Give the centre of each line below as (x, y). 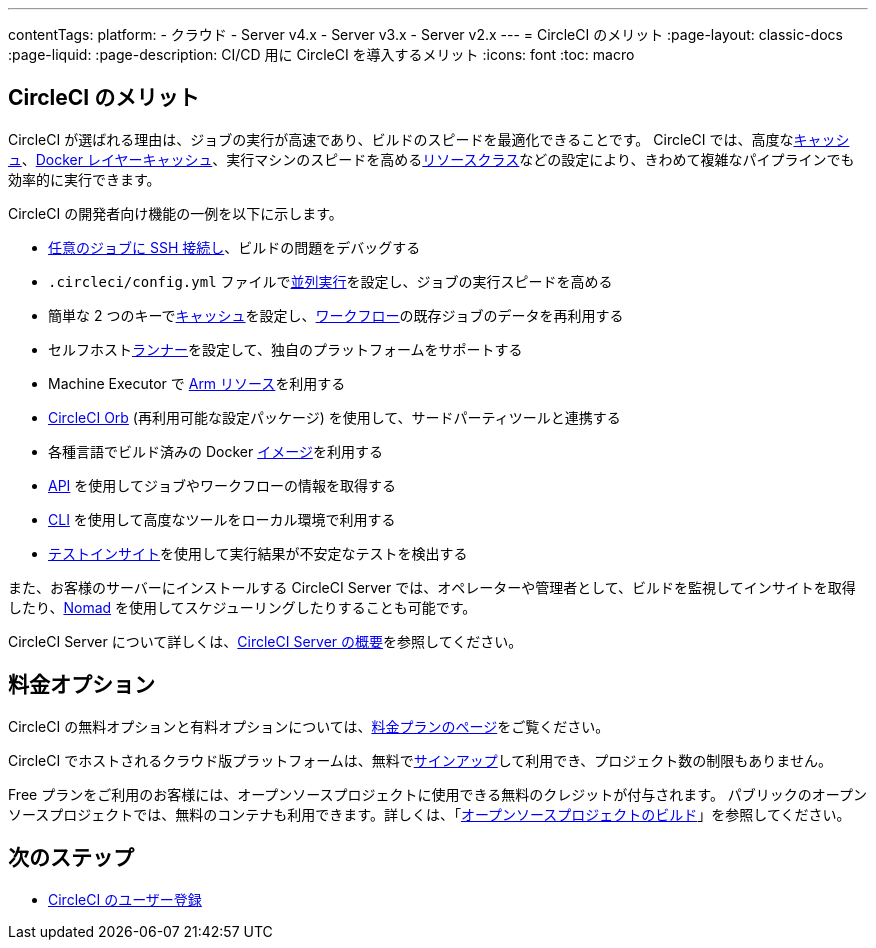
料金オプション (81, 685)
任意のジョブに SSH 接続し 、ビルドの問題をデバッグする (234, 247)
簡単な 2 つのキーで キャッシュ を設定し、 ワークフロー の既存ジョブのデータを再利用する (336, 315)
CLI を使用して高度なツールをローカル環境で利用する (222, 519)
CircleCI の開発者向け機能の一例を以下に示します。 (175, 213)
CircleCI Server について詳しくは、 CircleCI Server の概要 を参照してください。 (265, 641)
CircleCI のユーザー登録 (125, 899)
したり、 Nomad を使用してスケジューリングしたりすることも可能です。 (242, 607)
